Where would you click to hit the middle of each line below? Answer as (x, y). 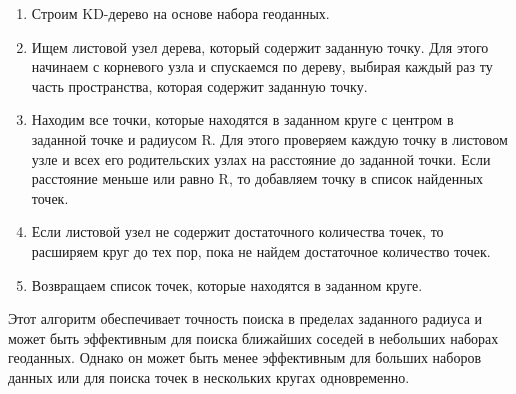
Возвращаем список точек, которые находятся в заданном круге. (227, 284)
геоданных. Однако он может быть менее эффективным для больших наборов (245, 357)
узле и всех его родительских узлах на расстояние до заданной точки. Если (261, 158)
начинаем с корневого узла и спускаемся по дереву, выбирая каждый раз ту (262, 66)
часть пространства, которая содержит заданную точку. (199, 85)
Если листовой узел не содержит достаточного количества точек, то (237, 231)
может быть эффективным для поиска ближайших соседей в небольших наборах (253, 337)
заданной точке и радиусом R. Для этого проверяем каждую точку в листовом (269, 138)
